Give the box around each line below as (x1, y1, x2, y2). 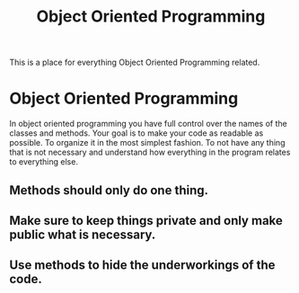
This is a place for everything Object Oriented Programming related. (9, 57, 260, 68)
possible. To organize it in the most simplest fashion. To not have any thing (9, 138, 286, 148)
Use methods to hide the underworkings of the (9, 258, 276, 273)
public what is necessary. (9, 226, 156, 242)
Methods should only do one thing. (9, 182, 209, 198)
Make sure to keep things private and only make (9, 213, 283, 228)
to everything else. (9, 156, 79, 167)
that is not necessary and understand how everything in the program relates (9, 146, 291, 158)
